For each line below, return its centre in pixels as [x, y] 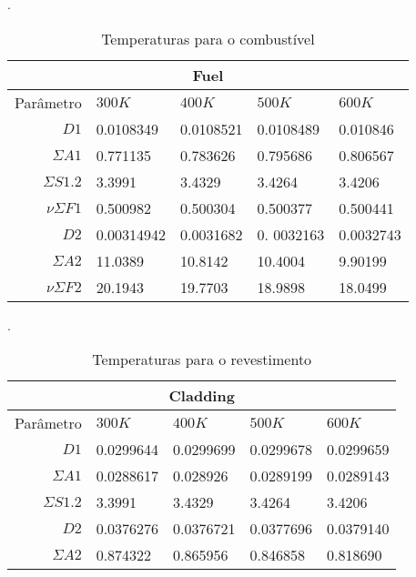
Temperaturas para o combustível [208, 38]
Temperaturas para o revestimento [202, 359]
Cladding [202, 396]
